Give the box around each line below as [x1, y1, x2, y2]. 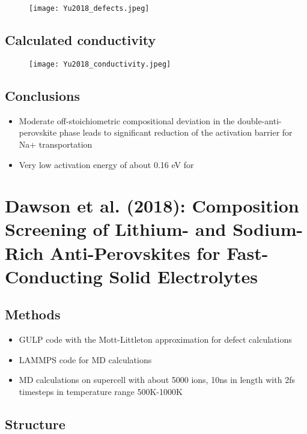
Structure [5, 415, 65, 433]
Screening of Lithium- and [5, 217, 226, 241]
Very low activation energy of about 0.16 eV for [19, 158, 194, 170]
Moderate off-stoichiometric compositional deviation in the [19, 114, 235, 127]
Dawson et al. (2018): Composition [5, 193, 299, 218]
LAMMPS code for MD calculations [19, 353, 152, 366]
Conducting [5, 264, 103, 288]
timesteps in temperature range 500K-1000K [19, 385, 183, 398]
